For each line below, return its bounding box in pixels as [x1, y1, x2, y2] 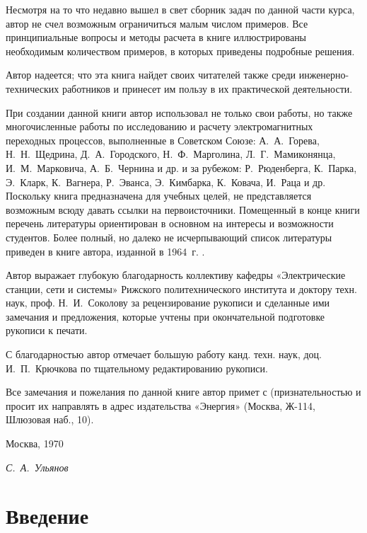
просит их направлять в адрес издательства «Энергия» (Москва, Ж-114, [6, 398, 315, 413]
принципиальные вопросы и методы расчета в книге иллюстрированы [6, 30, 307, 45]
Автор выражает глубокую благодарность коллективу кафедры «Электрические [6, 268, 346, 282]
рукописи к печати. [6, 323, 88, 338]
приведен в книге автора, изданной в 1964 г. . [6, 243, 205, 258]
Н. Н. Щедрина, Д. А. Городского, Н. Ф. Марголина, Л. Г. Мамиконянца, [6, 147, 336, 161]
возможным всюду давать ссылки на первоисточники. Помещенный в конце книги [6, 202, 360, 217]
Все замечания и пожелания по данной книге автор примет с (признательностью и [6, 384, 361, 399]
